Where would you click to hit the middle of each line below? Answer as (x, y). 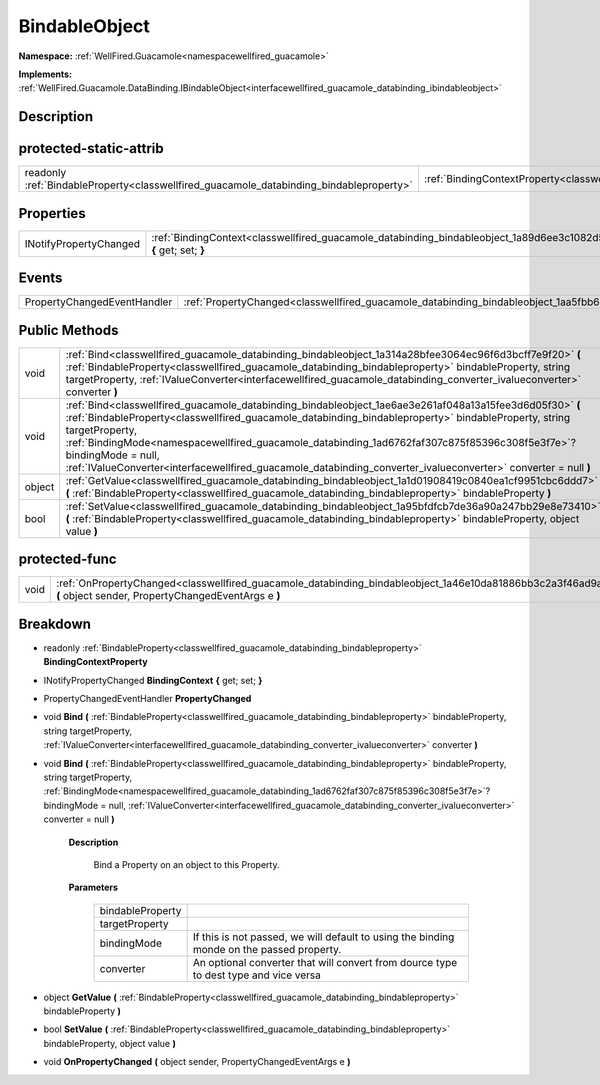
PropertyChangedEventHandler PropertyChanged (147, 698)
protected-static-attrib (91, 148)
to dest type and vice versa (257, 975)
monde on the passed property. (267, 949)
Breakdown (55, 623)
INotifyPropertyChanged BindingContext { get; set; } (153, 680)
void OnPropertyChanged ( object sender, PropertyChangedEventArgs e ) (197, 1062)
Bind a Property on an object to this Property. (186, 864)
